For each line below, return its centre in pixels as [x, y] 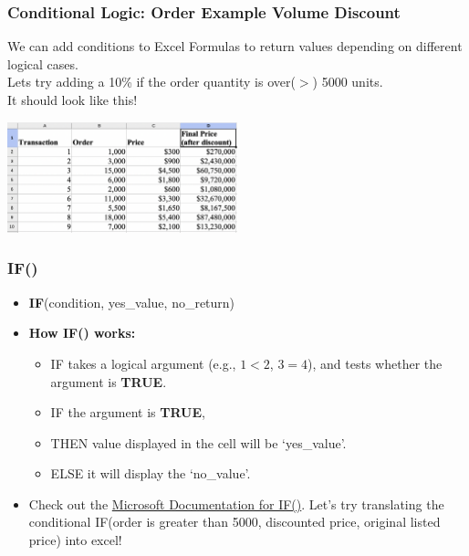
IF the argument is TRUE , [128, 412]
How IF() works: [82, 333]
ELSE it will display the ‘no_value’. [151, 473]
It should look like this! [73, 100]
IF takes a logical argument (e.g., [143, 363]
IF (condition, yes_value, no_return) [132, 302]
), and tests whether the [375, 363]
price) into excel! [75, 540]
